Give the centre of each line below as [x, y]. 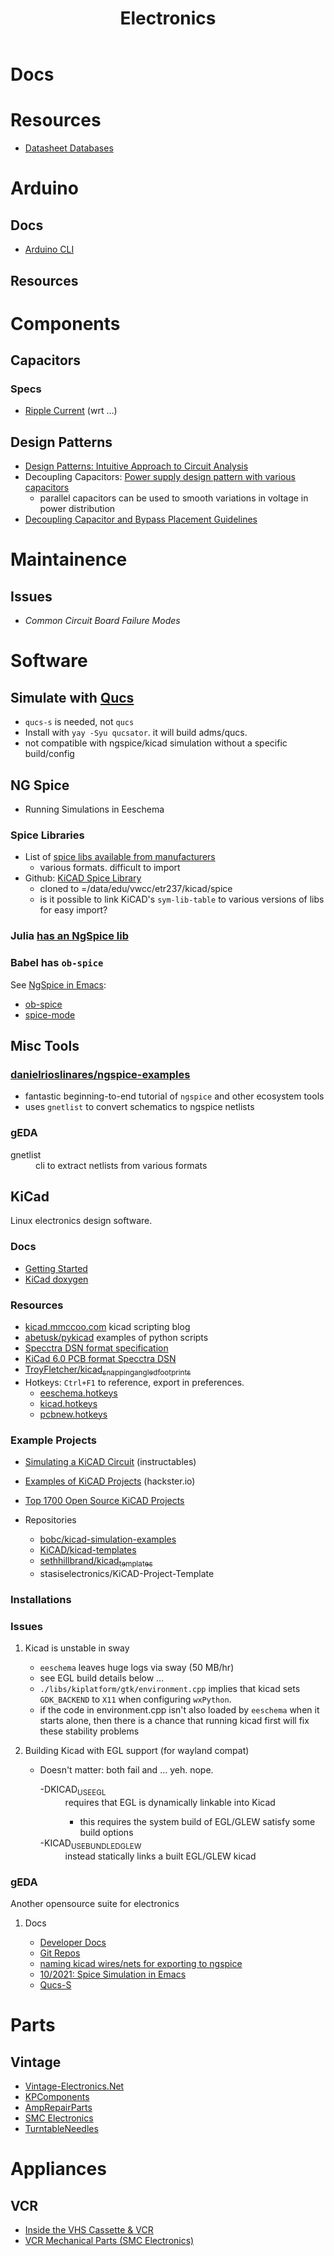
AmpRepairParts [58, 2107]
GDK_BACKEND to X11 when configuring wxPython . [135, 1699]
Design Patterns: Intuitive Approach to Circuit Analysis [136, 466]
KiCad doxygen [56, 1279]
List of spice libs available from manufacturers [120, 857]
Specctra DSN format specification [96, 1348]
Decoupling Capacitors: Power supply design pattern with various [160, 477]
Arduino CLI [49, 249]
